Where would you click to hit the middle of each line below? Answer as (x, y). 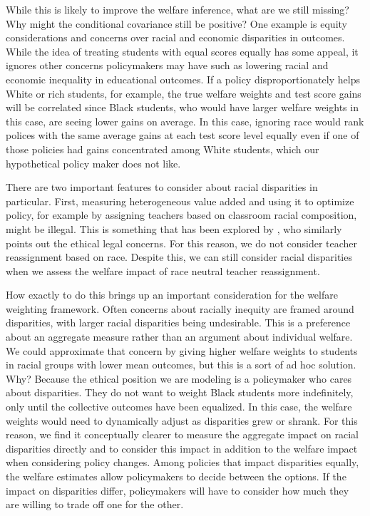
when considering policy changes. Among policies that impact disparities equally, (183, 462)
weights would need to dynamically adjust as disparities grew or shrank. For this (182, 420)
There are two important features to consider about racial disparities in (162, 187)
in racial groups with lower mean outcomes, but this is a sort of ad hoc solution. (181, 365)
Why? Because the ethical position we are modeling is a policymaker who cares (179, 378)
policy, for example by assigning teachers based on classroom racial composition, (181, 215)
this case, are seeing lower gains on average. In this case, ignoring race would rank (185, 121)
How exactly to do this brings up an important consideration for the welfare (172, 295)
